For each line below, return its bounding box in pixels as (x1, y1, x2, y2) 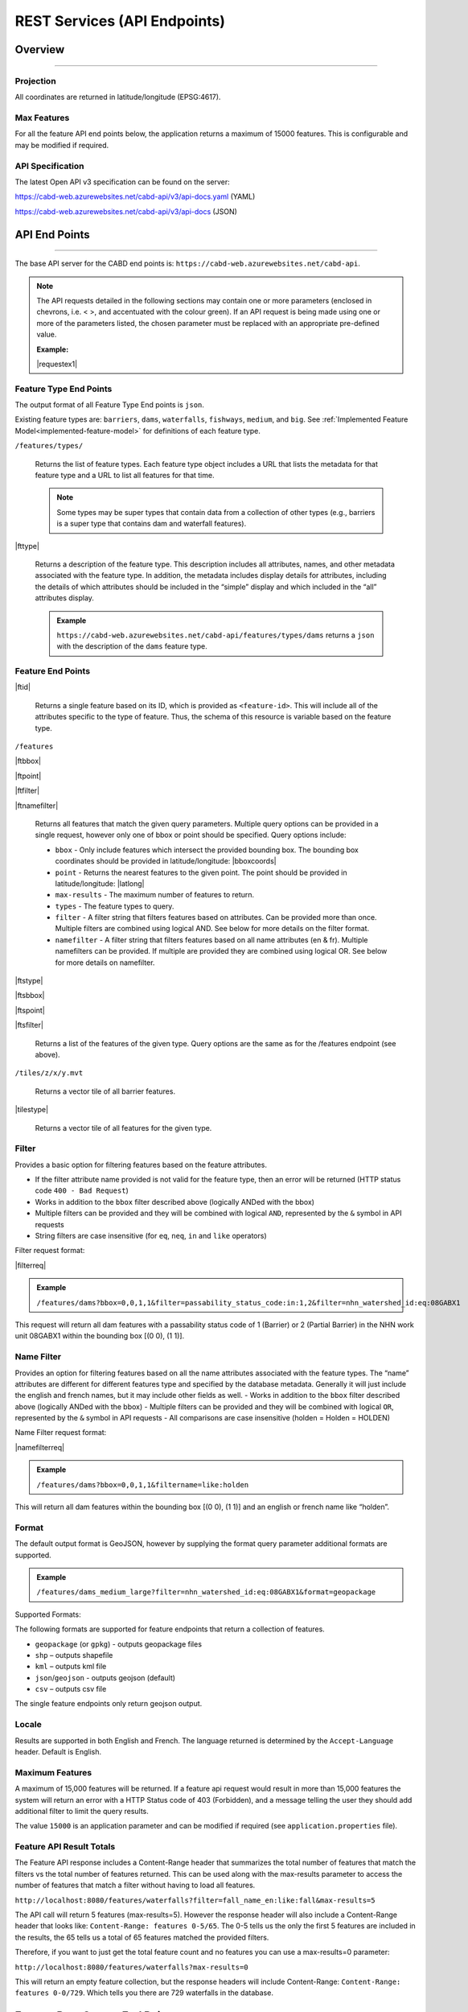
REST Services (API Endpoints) (14, 12, 225, 30)
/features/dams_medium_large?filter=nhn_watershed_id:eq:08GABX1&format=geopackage (36, 1588, 376, 1597)
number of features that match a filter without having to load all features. (14, 1880, 256, 1890)
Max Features (14, 113, 70, 124)
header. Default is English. (14, 1747, 102, 1756)
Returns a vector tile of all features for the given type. (35, 1123, 212, 1132)
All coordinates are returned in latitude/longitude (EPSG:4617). (14, 93, 221, 102)
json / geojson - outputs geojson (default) (35, 1672, 176, 1682)
